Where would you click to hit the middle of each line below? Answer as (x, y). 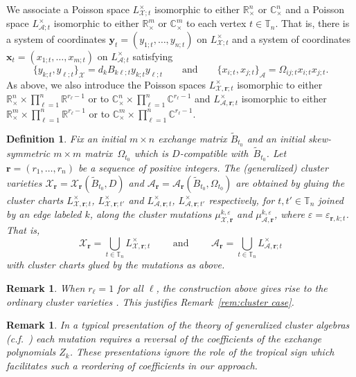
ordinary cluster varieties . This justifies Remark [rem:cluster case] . (150, 301)
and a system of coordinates (292, 38)
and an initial (276, 138)
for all (130, 287)
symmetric (28, 153)
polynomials (31, 352)
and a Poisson (315, 9)
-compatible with (214, 153)
